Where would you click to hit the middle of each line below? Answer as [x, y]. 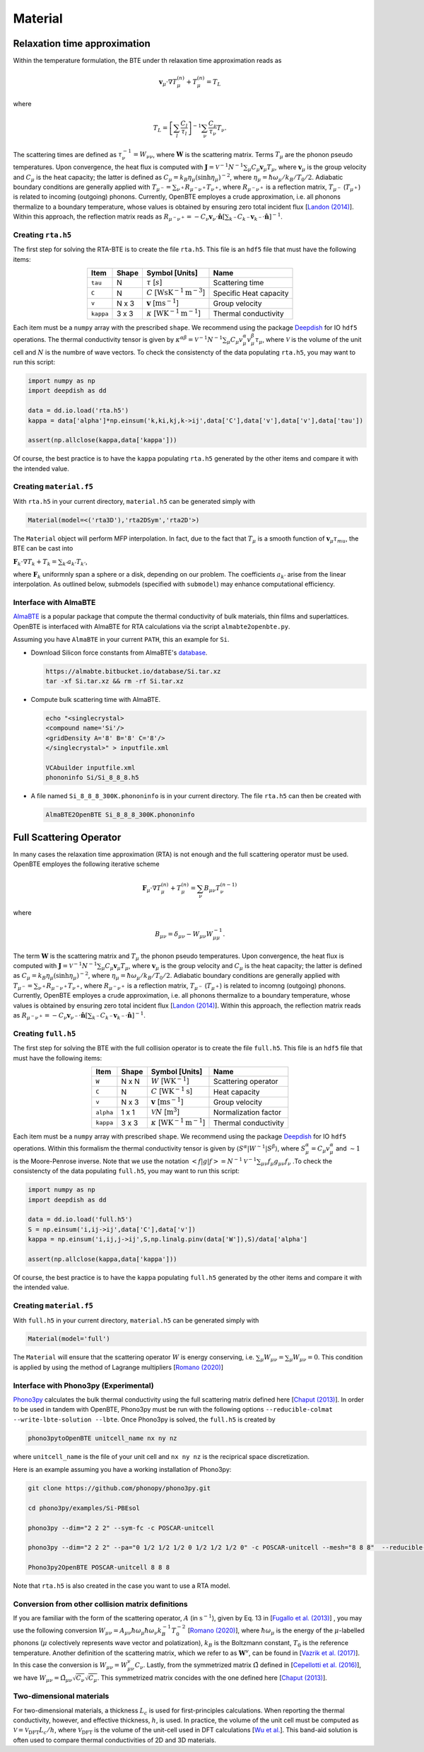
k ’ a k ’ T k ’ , [75, 562]
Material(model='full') [69, 1339]
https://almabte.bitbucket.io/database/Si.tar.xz [133, 671]
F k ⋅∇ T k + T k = [35, 563]
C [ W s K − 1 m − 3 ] [176, 292]
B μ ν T [212, 889]
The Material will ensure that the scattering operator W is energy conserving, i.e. [134, 1357]
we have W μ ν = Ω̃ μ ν [43, 1678]
